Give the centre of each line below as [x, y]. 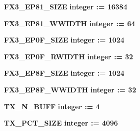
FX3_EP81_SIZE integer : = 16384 [66, 6]
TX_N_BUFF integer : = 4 [52, 106]
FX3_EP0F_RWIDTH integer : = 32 [69, 56]
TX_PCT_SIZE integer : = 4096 [61, 123]
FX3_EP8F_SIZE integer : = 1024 [64, 73]
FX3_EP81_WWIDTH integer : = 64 [70, 23]
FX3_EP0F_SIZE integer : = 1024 [64, 40]
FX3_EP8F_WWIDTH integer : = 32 [70, 89]
